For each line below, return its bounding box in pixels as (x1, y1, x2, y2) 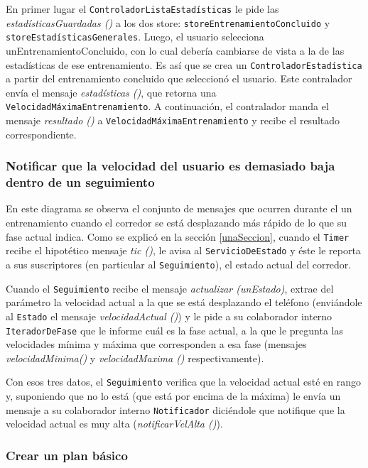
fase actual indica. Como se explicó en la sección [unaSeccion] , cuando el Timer (6, 229, 350, 244)
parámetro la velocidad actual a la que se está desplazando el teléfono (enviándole (6, 295, 362, 310)
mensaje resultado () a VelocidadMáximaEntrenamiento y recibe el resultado (6, 113, 340, 128)
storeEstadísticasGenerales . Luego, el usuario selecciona (6, 29, 264, 44)
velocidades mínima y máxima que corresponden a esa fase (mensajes (6, 337, 307, 352)
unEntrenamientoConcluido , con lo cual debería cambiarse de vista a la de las (6, 43, 345, 58)
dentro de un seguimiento (6, 173, 155, 191)
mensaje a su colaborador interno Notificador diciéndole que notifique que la (6, 402, 345, 417)
